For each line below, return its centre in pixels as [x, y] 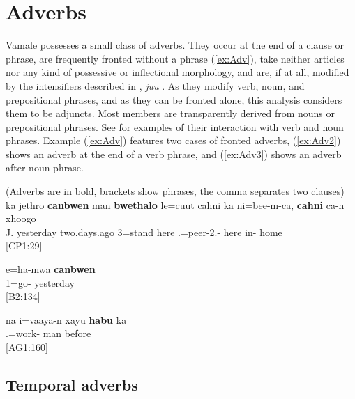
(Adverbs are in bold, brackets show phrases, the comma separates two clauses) [175, 191]
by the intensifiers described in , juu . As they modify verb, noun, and [155, 85]
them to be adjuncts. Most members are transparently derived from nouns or [170, 113]
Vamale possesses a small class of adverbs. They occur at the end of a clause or [175, 45]
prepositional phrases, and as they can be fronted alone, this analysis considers [174, 99]
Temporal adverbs [72, 384]
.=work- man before [48, 333]
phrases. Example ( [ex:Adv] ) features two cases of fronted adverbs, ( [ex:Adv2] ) [173, 140]
